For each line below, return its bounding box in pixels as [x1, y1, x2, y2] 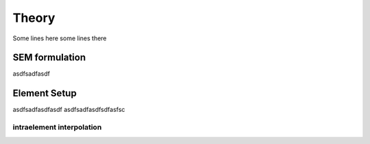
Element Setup [12, 87, 77, 99]
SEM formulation [12, 52, 86, 63]
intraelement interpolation [12, 123, 102, 132]
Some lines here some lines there [12, 34, 107, 42]
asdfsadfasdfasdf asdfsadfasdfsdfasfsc [12, 106, 125, 114]
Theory [12, 10, 56, 25]
